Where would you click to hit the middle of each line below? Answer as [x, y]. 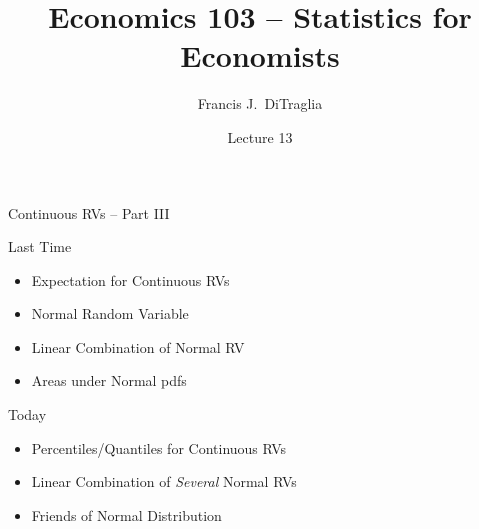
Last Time [40, 246]
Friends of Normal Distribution [126, 514]
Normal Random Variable [110, 313]
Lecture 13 [260, 136]
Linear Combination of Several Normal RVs [164, 481]
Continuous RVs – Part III [89, 212]
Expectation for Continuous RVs [130, 279]
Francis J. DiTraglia [260, 103]
